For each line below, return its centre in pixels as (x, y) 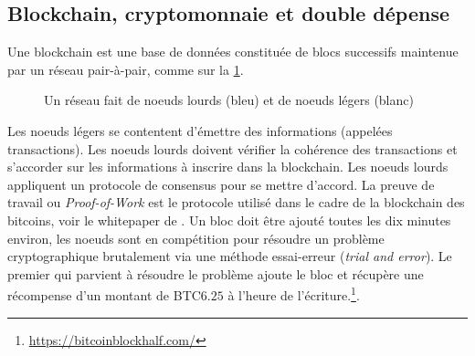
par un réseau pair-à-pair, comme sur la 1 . (126, 69)
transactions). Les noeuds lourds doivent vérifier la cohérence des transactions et (232, 148)
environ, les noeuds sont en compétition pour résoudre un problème (196, 238)
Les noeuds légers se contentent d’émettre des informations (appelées (200, 130)
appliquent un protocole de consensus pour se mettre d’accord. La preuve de (221, 184)
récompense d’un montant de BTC (104, 294)
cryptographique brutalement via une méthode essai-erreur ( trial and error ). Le (230, 256)
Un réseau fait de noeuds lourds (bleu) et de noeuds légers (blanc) (229, 100)
